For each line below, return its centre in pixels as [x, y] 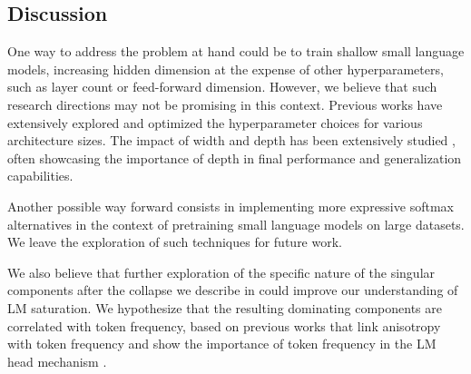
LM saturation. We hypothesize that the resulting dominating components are [225, 307]
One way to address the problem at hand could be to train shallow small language [236, 51]
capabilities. [40, 176]
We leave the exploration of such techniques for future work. [175, 242]
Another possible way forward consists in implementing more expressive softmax [231, 206]
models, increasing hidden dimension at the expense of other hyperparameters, [226, 69]
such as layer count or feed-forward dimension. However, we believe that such [222, 87]
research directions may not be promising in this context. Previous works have [225, 104]
